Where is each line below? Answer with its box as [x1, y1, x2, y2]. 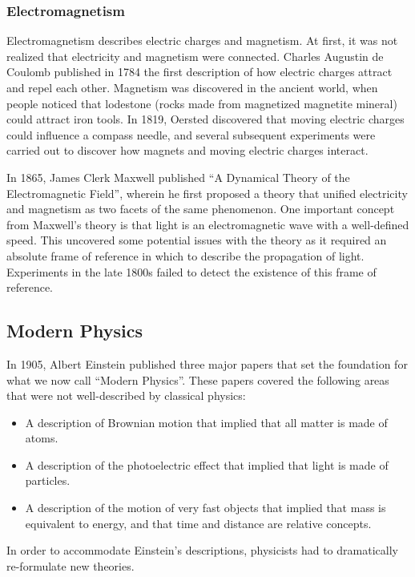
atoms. [25, 430, 58, 446]
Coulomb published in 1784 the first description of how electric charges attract [6, 63, 393, 80]
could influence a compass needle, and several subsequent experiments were [6, 126, 376, 143]
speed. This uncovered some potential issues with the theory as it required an [6, 232, 387, 248]
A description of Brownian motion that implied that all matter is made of [25, 414, 388, 430]
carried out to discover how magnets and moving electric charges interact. [6, 142, 369, 159]
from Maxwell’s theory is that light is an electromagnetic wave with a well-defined [6, 216, 409, 232]
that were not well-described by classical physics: [6, 387, 246, 404]
